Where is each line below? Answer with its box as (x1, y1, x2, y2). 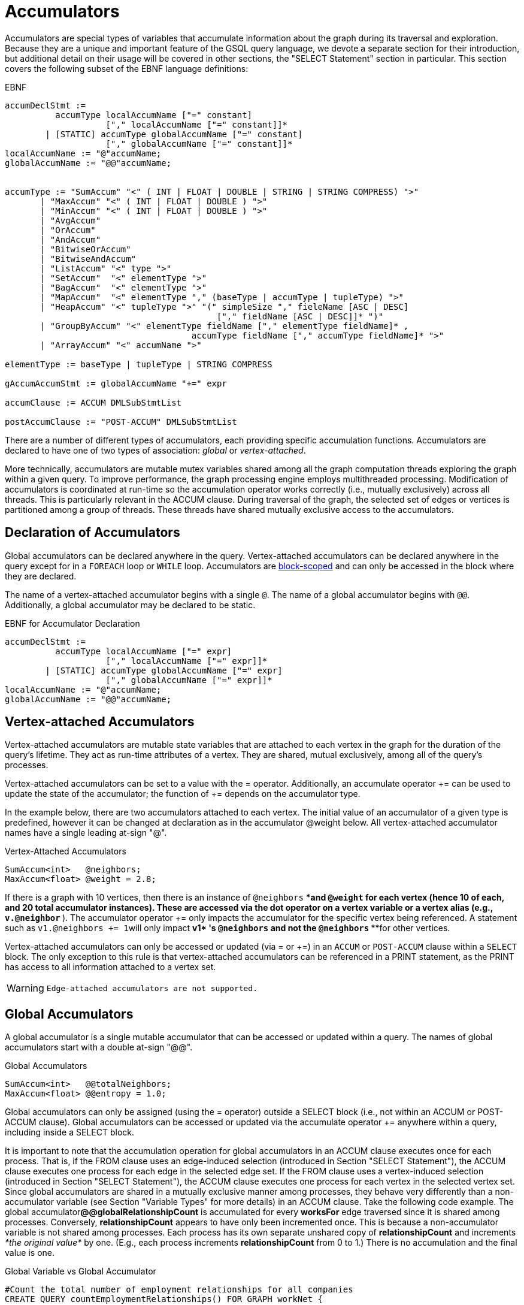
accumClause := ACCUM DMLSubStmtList (5, 397, 182, 407)
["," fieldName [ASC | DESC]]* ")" (217, 311, 384, 321)
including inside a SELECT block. (5, 1127, 135, 1138)
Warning (7, 982, 44, 995)
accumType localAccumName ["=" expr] (55, 646, 232, 656)
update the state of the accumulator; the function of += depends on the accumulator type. (5, 789, 361, 799)
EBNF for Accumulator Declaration (5, 618, 140, 629)
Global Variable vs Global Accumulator (5, 1266, 156, 1277)
